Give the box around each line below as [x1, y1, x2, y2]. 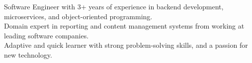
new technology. [4, 49, 52, 60]
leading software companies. [4, 30, 89, 40]
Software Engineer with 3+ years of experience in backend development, [4, 1, 224, 11]
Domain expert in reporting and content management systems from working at [4, 21, 245, 31]
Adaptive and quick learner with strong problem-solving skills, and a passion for [4, 40, 248, 50]
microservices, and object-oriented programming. [4, 11, 153, 21]
